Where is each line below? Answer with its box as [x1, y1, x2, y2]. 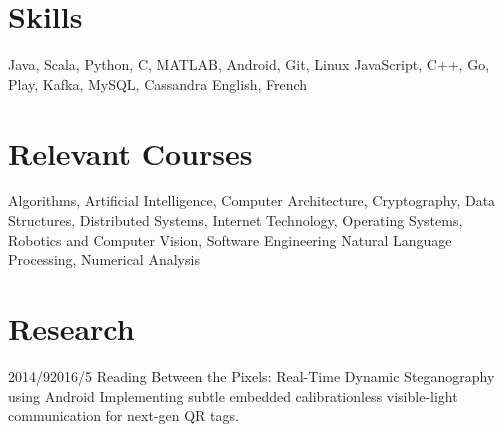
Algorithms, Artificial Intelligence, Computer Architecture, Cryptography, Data [8, 190, 496, 211]
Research [8, 308, 135, 348]
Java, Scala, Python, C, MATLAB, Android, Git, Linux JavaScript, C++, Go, [8, 54, 490, 75]
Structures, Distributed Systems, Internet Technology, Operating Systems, [8, 210, 463, 231]
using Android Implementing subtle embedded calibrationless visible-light [8, 385, 458, 406]
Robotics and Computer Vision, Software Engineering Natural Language [8, 229, 452, 250]
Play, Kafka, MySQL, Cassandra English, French [8, 73, 308, 94]
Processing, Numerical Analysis [8, 249, 200, 270]
